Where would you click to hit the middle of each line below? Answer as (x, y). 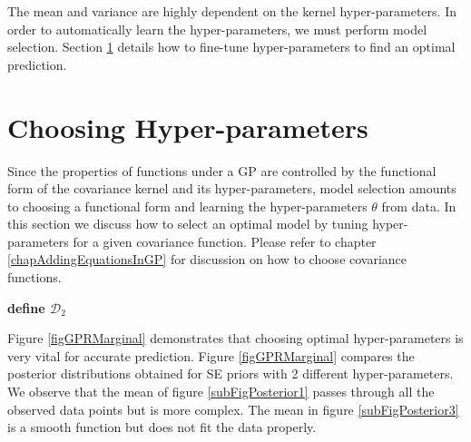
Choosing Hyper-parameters (188, 127)
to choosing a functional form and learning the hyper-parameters (187, 206)
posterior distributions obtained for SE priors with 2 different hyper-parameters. (231, 373)
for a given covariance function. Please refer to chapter (225, 241)
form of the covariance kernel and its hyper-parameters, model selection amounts (232, 188)
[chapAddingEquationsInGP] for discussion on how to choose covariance (207, 259)
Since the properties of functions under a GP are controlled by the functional (222, 170)
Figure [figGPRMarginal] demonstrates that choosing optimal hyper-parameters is (235, 338)
